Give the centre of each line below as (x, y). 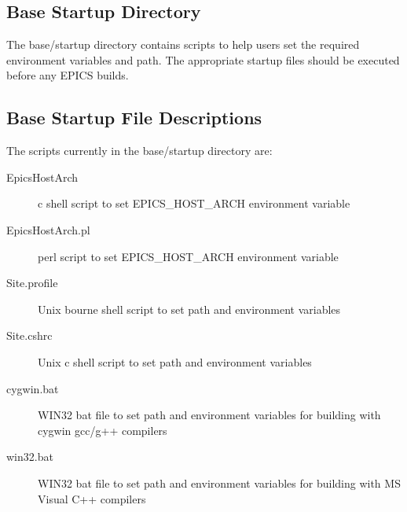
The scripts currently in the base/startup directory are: (139, 151)
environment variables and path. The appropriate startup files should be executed (203, 59)
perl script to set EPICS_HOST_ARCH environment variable (188, 256)
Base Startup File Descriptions (134, 118)
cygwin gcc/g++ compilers (103, 430)
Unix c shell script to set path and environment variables (175, 361)
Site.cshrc (29, 335)
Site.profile (32, 283)
